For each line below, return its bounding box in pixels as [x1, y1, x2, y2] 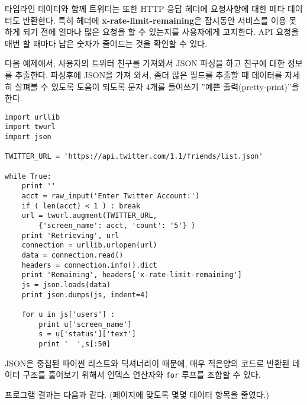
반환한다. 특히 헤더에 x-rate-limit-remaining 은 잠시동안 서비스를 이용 [22, 14, 286, 26]
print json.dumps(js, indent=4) [21, 290, 149, 299]
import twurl [5, 123, 56, 131]
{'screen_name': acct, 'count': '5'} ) [38, 221, 196, 230]
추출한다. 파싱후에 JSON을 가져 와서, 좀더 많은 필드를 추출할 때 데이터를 [15, 68, 282, 81]
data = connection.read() [21, 250, 124, 259]
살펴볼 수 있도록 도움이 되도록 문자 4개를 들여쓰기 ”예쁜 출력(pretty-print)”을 [15, 80, 299, 92]
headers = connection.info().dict [21, 261, 157, 269]
